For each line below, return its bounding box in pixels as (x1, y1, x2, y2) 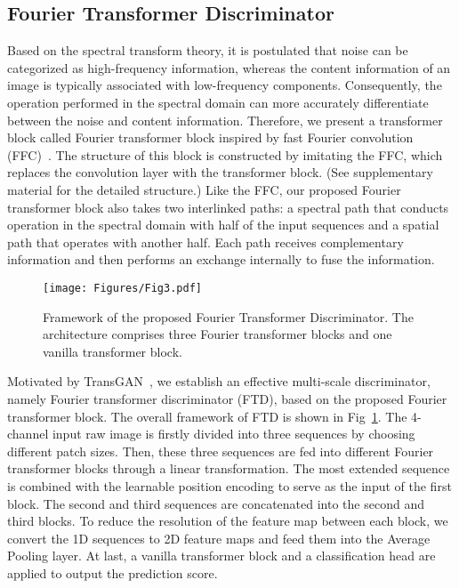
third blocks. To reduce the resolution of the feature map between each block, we (7, 511, 448, 530)
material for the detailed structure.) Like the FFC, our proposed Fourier (7, 180, 401, 198)
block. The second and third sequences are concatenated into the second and (7, 494, 424, 512)
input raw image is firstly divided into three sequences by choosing (52, 424, 415, 443)
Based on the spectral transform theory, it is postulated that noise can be (7, 41, 408, 60)
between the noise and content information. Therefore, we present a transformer (7, 110, 443, 129)
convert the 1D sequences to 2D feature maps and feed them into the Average (7, 528, 431, 547)
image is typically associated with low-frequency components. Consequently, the (7, 76, 442, 94)
